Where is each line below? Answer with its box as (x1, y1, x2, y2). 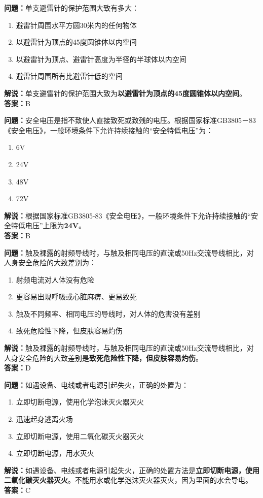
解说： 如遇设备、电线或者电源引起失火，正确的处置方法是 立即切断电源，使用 (4, 464, 259, 475)
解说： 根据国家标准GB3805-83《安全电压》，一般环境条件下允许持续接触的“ (4, 210, 251, 221)
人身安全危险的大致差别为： (4, 257, 96, 268)
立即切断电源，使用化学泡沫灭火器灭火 (16, 396, 144, 407)
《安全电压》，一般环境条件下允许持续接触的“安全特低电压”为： (4, 124, 213, 135)
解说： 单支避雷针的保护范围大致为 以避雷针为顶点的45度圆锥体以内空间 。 (4, 87, 247, 98)
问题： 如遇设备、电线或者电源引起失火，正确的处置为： (4, 379, 189, 390)
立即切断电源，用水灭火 (16, 448, 94, 458)
